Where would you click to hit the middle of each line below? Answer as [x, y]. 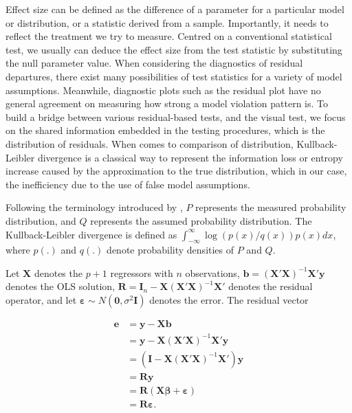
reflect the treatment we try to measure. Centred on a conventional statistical [169, 36]
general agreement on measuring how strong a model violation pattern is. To [167, 103]
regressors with [142, 272]
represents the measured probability [271, 207]
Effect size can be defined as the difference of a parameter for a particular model [175, 9]
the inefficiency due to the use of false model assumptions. [128, 184]
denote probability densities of [170, 250]
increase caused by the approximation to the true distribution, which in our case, [176, 171]
